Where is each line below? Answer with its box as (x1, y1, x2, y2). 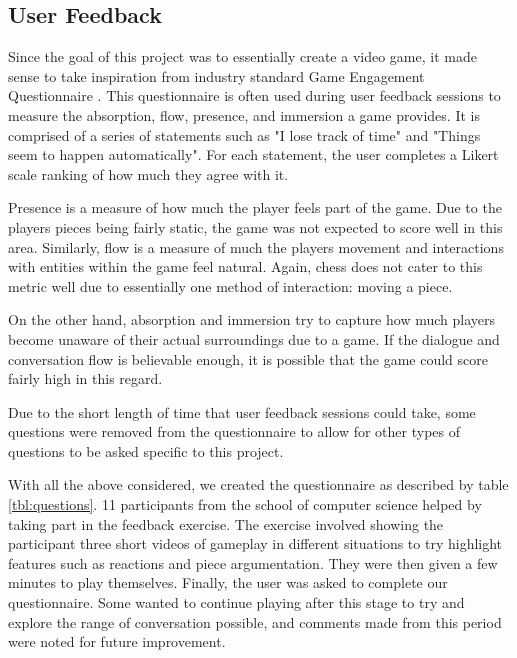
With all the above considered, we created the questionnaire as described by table (8, 474, 509, 495)
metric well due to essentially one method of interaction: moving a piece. (8, 275, 453, 296)
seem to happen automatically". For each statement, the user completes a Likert (8, 144, 499, 165)
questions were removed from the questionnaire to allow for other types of (8, 421, 461, 442)
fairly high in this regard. (8, 368, 163, 389)
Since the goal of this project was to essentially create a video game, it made (8, 46, 477, 67)
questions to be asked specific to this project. (8, 440, 284, 461)
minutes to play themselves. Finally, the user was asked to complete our (8, 572, 448, 593)
